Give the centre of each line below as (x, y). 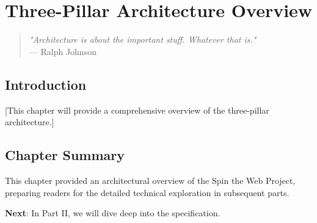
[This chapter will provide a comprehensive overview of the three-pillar (137, 110)
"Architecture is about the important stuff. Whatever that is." (143, 39)
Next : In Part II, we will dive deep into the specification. (113, 213)
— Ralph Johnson (63, 51)
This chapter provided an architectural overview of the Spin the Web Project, (150, 180)
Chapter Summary (65, 155)
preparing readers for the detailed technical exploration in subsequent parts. (147, 192)
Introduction (46, 84)
